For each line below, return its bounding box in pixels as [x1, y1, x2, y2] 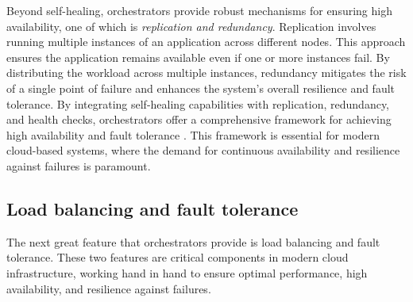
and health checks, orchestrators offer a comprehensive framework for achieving [6, 111, 392, 128]
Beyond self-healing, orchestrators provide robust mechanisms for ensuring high [6, 2, 392, 18]
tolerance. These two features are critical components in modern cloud [6, 249, 349, 266]
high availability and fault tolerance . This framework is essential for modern [6, 126, 380, 143]
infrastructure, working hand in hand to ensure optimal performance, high [6, 264, 368, 281]
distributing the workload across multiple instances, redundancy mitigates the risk [6, 64, 407, 81]
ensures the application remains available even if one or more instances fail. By [6, 48, 390, 65]
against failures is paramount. [6, 157, 151, 174]
